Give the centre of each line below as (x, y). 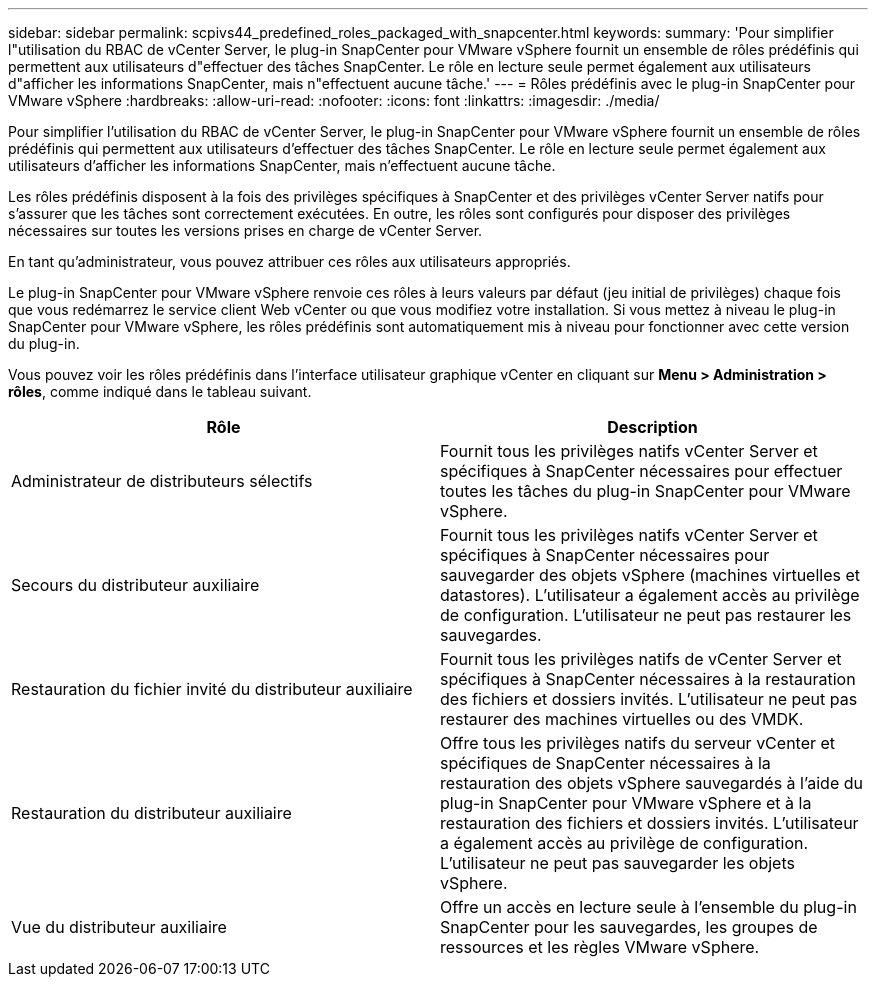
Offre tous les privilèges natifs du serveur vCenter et (638, 743)
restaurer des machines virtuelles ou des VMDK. (622, 719)
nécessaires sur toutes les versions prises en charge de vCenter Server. (245, 230)
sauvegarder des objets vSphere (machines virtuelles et (650, 575)
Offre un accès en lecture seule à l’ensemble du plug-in (648, 907)
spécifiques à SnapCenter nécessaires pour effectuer (641, 471)
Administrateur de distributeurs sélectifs (162, 481)
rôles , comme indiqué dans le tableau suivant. (160, 391)
